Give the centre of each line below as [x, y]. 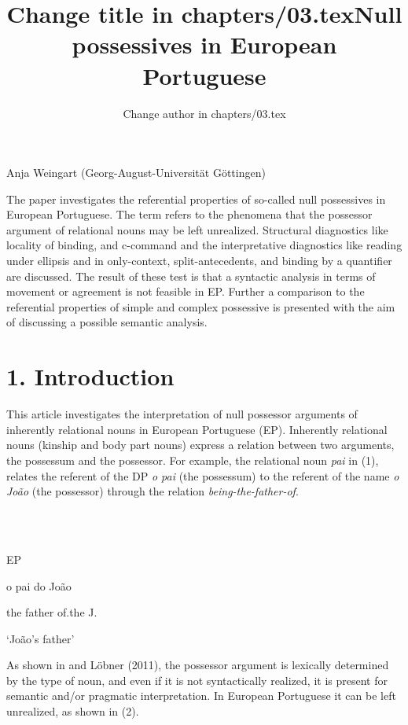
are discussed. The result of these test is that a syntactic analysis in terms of [191, 276]
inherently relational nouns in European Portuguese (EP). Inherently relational [197, 429]
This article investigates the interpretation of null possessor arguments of [182, 414]
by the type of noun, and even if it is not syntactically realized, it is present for [197, 680]
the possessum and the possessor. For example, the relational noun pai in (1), [193, 460]
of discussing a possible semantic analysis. [107, 322]
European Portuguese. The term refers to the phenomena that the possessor [189, 214]
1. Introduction [90, 376]
